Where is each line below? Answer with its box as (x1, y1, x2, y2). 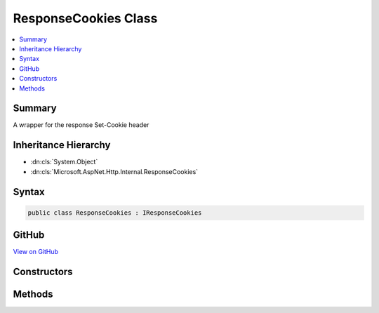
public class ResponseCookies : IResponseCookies (27, 208, 202, 217)
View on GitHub (13, 248, 59, 256)
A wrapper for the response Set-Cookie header (13, 121, 149, 129)
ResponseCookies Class (13, 11, 158, 26)
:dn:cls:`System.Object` (30, 158, 98, 166)
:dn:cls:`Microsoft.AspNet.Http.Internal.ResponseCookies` (30, 167, 199, 175)
